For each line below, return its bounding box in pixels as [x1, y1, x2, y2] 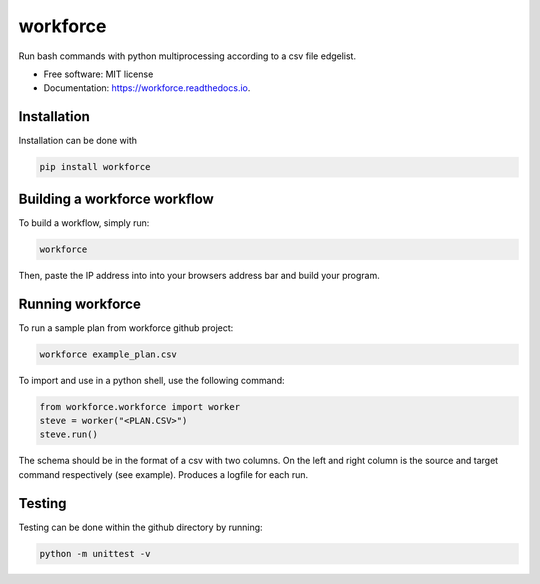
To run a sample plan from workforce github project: [18, 321, 234, 334]
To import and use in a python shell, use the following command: [18, 374, 285, 386]
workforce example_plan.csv [39, 348, 177, 360]
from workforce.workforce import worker [39, 401, 240, 412]
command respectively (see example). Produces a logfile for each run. [18, 468, 309, 480]
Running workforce [18, 295, 142, 312]
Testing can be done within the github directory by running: [18, 521, 264, 533]
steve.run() [39, 429, 99, 440]
